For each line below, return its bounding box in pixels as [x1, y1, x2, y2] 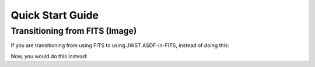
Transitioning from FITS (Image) [10, 26, 137, 36]
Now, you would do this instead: [10, 52, 87, 59]
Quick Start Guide [10, 9, 99, 22]
